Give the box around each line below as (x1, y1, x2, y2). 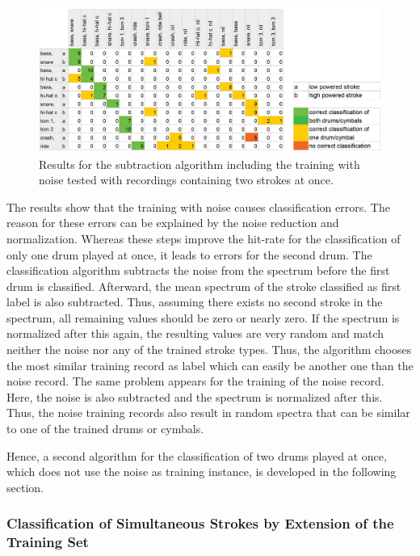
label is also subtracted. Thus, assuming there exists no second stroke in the (6, 293, 383, 310)
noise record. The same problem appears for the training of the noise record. (6, 373, 384, 390)
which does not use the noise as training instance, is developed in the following (6, 463, 397, 480)
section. (6, 478, 44, 495)
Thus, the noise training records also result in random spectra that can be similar (6, 404, 410, 421)
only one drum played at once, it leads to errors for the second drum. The (6, 246, 372, 263)
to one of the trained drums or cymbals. (6, 420, 204, 437)
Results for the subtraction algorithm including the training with (39, 155, 360, 172)
